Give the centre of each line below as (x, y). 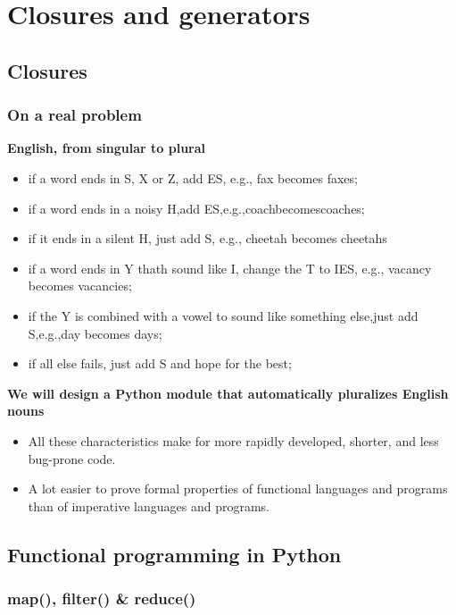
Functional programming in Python (174, 554)
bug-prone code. (72, 458)
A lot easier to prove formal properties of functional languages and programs (238, 489)
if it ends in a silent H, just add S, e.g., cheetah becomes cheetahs (207, 238)
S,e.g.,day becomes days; (95, 333)
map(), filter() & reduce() (102, 598)
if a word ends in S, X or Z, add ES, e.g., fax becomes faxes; (193, 177)
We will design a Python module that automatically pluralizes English (228, 393)
